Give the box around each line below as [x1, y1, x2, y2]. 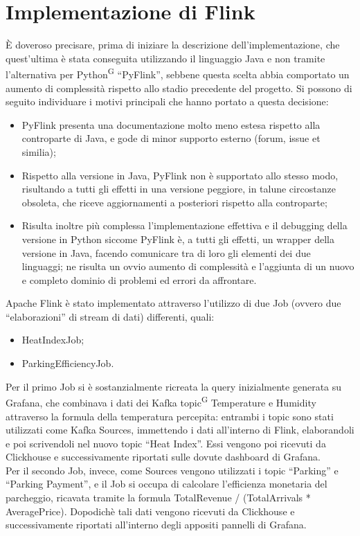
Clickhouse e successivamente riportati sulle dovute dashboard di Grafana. [6, 449, 321, 464]
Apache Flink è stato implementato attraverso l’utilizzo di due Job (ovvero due [6, 296, 341, 310]
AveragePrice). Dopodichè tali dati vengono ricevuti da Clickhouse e [6, 503, 295, 518]
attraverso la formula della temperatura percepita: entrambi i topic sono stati [6, 409, 334, 423]
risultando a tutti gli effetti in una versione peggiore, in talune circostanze [21, 181, 336, 196]
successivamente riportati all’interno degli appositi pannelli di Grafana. [6, 517, 307, 532]
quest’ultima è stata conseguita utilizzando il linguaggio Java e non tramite [6, 51, 325, 65]
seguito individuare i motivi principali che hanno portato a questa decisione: [6, 94, 329, 109]
